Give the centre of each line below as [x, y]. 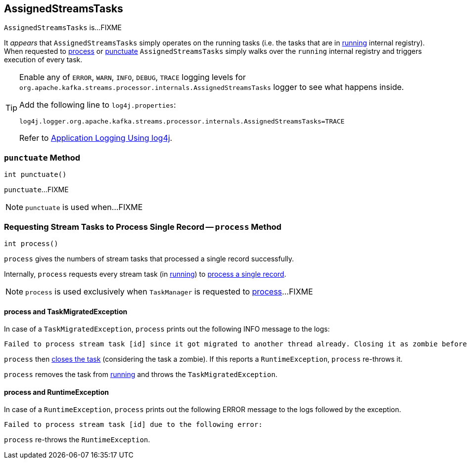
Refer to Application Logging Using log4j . [96, 138]
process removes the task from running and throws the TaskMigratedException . [141, 375]
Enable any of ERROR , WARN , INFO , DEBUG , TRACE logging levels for [133, 77]
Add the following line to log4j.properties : [98, 105]
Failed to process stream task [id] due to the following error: [133, 425]
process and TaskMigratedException [66, 311]
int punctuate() [35, 175]
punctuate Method [42, 157]
